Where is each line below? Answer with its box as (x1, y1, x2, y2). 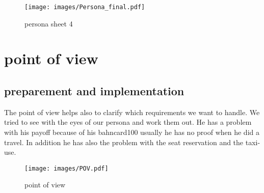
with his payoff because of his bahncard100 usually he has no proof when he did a (4, 127, 259, 137)
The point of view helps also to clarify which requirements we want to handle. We (4, 106, 260, 117)
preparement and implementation (4, 83, 184, 99)
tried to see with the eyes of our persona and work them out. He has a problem (4, 117, 252, 127)
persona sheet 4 (24, 18, 73, 29)
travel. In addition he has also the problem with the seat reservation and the (4, 136, 244, 147)
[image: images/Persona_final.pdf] (24, 4, 145, 11)
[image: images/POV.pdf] (24, 164, 109, 172)
